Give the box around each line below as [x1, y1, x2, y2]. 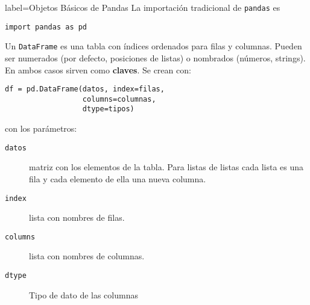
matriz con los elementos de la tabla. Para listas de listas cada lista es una [29, 161, 304, 173]
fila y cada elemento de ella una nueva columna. [29, 172, 206, 185]
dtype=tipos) [82, 105, 134, 114]
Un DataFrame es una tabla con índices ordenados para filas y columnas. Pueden [5, 40, 302, 52]
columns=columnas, [82, 94, 156, 103]
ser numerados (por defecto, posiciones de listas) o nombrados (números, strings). [5, 51, 306, 64]
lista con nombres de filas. [29, 211, 125, 224]
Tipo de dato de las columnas [29, 288, 138, 301]
